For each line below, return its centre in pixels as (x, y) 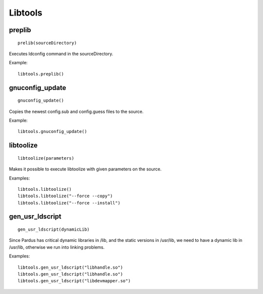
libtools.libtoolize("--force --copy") (65, 196)
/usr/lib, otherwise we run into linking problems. (57, 247)
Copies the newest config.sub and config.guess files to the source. (76, 111)
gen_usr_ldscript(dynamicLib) (54, 230)
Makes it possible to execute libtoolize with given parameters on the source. (85, 169)
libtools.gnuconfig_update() (52, 132)
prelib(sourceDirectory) (47, 43)
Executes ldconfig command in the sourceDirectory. (61, 54)
